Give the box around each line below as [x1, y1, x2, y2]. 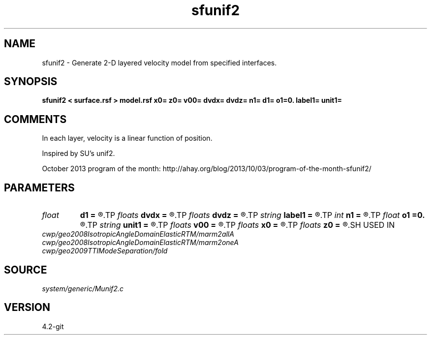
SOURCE [4, 263, 47, 276]
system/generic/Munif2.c [42, 284, 124, 293]
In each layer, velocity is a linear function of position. [42, 134, 213, 143]
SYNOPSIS [4, 75, 58, 88]
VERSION [4, 301, 51, 314]
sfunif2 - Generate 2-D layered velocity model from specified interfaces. [42, 58, 277, 67]
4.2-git [42, 322, 64, 331]
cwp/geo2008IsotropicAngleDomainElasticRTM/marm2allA [42, 230, 234, 239]
